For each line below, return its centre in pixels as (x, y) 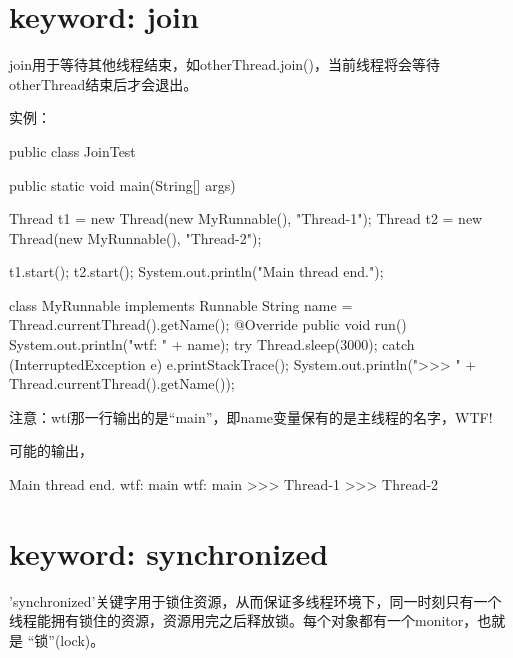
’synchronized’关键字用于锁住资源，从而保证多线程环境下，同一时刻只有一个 (255, 600)
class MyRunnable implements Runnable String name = (181, 304)
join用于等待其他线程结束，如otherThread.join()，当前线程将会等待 (225, 64)
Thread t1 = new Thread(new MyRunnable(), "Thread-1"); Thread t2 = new (246, 218)
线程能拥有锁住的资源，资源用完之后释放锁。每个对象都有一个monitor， (243, 620)
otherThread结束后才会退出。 (103, 83)
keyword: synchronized (169, 552)
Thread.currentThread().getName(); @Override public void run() (208, 324)
